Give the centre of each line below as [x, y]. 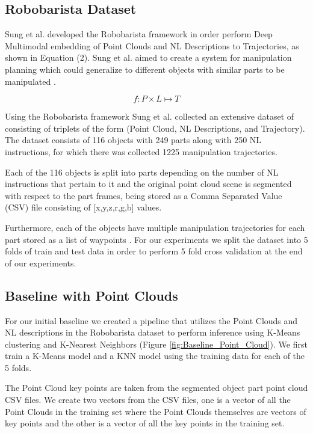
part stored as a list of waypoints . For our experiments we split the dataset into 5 [156, 239]
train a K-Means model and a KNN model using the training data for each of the [155, 356]
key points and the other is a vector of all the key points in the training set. [145, 423]
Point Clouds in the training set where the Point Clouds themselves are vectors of [156, 411]
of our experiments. [41, 263]
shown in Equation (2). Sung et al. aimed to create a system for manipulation [148, 57]
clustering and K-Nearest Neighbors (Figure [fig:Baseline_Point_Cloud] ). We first [156, 344]
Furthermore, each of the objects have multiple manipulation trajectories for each [155, 227]
